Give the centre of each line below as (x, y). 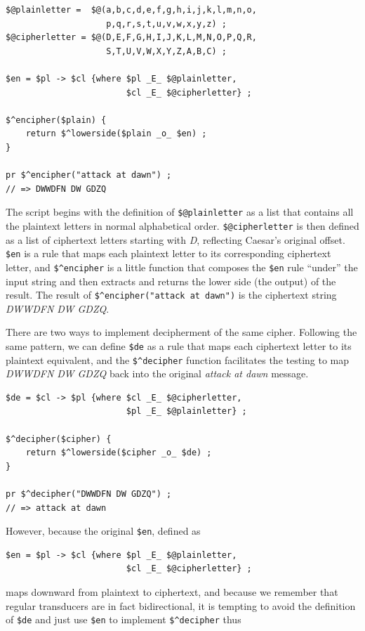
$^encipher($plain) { (56, 120)
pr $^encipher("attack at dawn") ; (89, 175)
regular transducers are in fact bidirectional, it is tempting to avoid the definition (181, 605)
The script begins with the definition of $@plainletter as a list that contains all (180, 212)
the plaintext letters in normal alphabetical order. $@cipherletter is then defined (182, 225)
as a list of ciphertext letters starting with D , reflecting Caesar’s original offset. (175, 239)
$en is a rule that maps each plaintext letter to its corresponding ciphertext (168, 253)
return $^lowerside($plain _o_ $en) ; (116, 134)
